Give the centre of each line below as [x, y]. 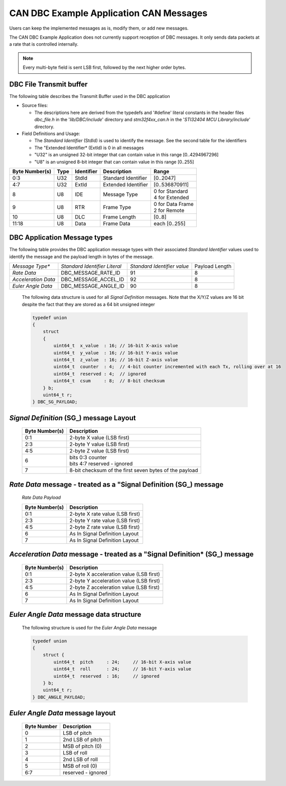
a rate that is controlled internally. [44, 44]
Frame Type [117, 207]
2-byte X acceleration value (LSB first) [115, 574]
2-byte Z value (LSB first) [99, 451]
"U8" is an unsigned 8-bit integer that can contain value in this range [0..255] [114, 162]
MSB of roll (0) [80, 766]
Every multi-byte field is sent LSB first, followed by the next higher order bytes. [104, 67]
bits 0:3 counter [88, 458]
